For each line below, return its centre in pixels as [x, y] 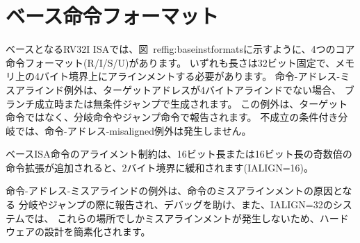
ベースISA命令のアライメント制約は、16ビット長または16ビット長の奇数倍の [179, 154]
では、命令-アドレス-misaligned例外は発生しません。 [133, 130]
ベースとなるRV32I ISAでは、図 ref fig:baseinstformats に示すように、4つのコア [180, 49]
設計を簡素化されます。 [97, 232]
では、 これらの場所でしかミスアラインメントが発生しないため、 [172, 218]
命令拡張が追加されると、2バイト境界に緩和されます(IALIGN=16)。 [160, 167]
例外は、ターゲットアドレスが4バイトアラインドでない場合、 [202, 89]
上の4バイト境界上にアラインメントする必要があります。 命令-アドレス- [178, 76]
